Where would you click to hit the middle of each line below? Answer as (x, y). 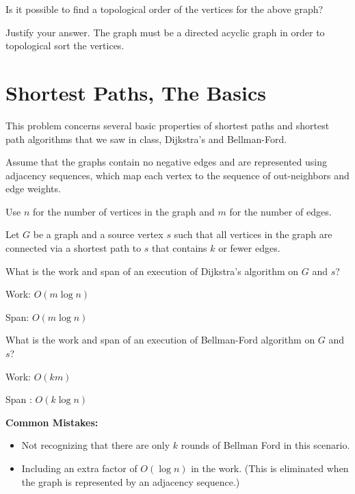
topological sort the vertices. (65, 45)
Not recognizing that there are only (96, 445)
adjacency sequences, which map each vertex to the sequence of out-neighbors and (177, 175)
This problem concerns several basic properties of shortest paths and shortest (168, 125)
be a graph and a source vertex (98, 234)
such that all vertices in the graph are (253, 234)
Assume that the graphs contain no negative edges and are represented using (166, 162)
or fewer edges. (249, 248)
